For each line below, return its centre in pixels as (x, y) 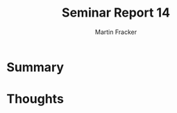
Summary (35, 67)
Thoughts (35, 99)
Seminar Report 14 (116, 13)
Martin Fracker (116, 32)
